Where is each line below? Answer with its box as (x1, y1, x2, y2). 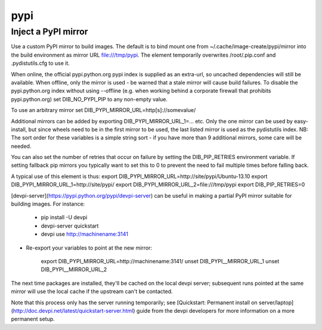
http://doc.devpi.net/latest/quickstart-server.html (13, 307, 134, 314)
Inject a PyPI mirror (11, 26, 88, 37)
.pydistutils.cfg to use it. (11, 60, 70, 67)
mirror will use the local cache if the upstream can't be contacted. (11, 288, 173, 295)
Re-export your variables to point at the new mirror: (26, 244, 152, 251)
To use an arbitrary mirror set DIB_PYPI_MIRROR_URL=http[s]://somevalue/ (11, 107, 196, 114)
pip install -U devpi (41, 214, 88, 221)
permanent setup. (11, 316, 55, 323)
